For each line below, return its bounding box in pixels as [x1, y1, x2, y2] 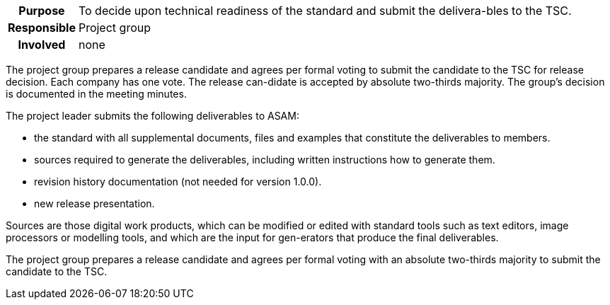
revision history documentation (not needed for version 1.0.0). [34, 175, 322, 188]
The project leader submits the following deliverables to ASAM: [6, 110, 299, 122]
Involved [18, 38, 66, 52]
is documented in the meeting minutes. [6, 88, 187, 100]
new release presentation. [34, 197, 155, 209]
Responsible [8, 21, 76, 35]
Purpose [18, 4, 65, 18]
